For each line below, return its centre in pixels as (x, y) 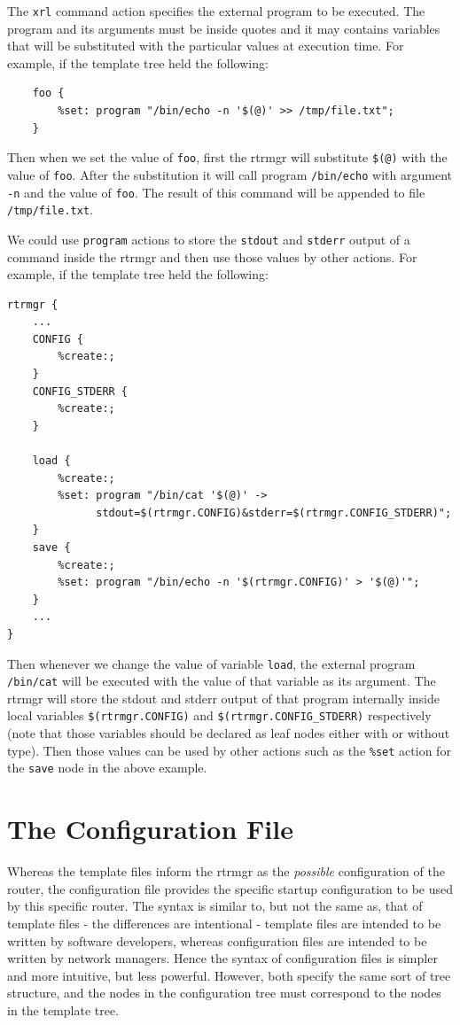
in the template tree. (63, 1009)
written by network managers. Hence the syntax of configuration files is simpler (222, 958)
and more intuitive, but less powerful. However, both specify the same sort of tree (229, 975)
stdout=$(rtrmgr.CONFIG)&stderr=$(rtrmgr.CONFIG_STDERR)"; (274, 512)
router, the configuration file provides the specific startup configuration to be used (230, 888)
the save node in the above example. (107, 768)
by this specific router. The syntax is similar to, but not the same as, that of (215, 906)
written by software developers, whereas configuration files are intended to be (217, 940)
